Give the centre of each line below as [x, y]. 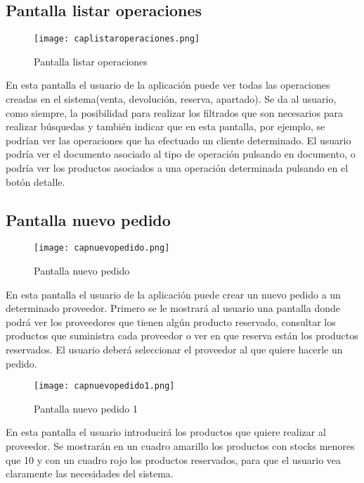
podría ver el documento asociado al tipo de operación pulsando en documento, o [181, 154]
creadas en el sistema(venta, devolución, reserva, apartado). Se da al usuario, [171, 99]
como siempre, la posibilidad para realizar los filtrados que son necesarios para [174, 112]
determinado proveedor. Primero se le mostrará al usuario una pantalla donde [173, 308]
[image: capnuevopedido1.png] [104, 386]
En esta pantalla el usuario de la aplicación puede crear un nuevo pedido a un [173, 294]
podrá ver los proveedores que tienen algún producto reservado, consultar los [171, 321]
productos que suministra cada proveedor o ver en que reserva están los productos [182, 335]
